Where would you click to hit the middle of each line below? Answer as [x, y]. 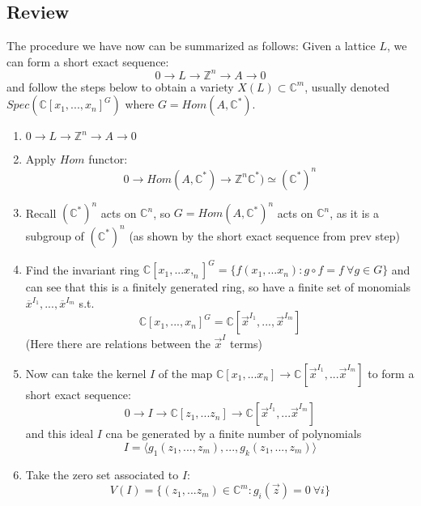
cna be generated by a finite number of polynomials [234, 434]
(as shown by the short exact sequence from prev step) [264, 235]
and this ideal [60, 434]
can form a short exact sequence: [88, 61]
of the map [185, 373]
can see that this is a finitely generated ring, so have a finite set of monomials [218, 287]
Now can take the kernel [86, 373]
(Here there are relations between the [118, 343]
